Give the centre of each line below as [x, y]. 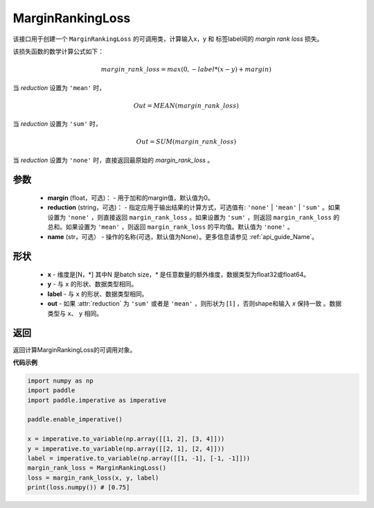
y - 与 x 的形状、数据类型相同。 [92, 284]
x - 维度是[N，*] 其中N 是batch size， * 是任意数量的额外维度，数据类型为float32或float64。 [179, 274]
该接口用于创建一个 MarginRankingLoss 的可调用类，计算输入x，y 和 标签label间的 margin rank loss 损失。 [168, 39]
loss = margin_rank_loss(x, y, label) [93, 478]
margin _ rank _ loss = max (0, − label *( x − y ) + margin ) [186, 70]
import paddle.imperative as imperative [97, 400]
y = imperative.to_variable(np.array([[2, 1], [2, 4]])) [126, 448]
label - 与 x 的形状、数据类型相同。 [98, 294]
